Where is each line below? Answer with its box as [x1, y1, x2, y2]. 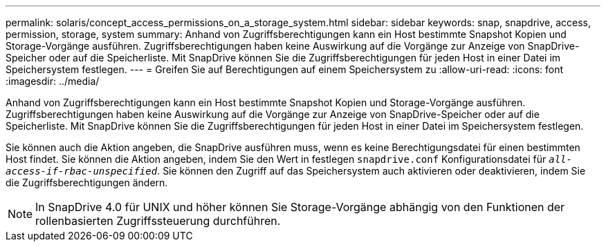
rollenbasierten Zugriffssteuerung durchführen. [35, 214, 281, 228]
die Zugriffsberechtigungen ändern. [6, 177, 168, 188]
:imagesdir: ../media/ [6, 75, 100, 87]
